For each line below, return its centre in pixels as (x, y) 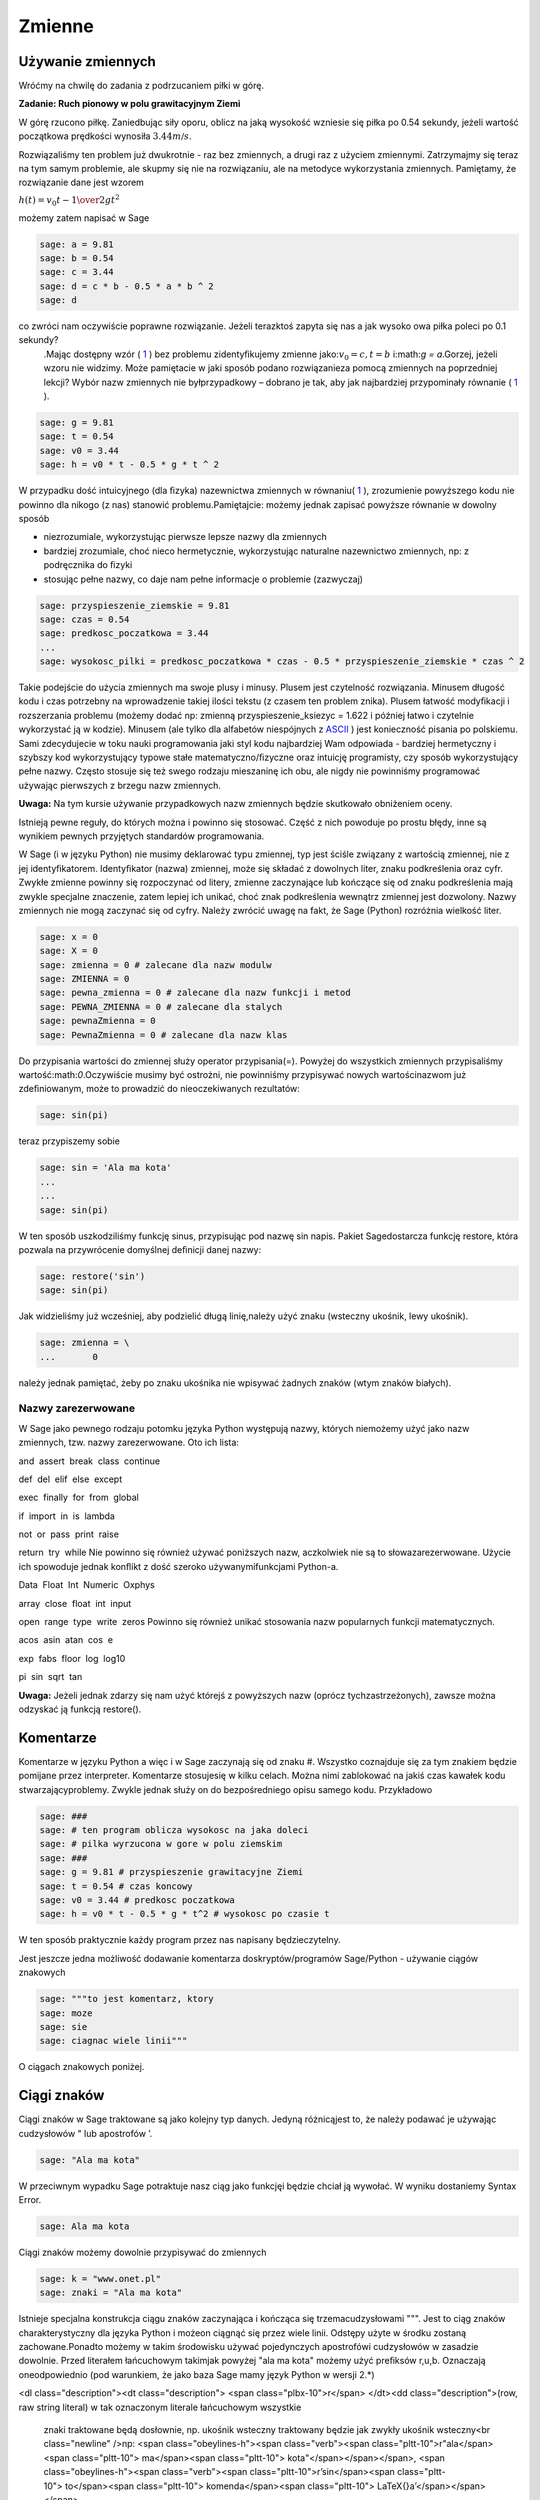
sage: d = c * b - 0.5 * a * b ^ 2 (126, 286)
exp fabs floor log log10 (72, 1658)
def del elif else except (70, 1479)
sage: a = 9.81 (76, 244)
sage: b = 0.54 (76, 258)
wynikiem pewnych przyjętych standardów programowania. (141, 836)
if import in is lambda (66, 1516)
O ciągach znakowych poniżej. (81, 2067)
